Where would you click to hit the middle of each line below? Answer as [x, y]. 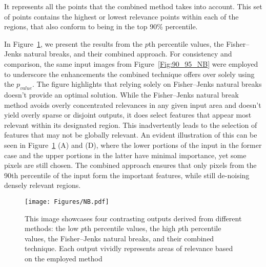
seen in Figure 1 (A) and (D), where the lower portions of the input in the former [133, 145]
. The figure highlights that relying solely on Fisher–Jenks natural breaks [147, 84]
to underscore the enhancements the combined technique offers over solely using [129, 74]
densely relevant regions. [43, 185]
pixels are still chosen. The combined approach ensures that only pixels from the [130, 165]
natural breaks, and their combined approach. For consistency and [128, 54]
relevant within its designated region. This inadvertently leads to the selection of [131, 125]
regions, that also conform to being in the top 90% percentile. [101, 26]
